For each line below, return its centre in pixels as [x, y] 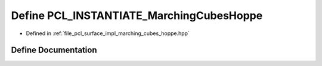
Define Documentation [54, 50]
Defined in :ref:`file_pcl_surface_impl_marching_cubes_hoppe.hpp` [108, 33]
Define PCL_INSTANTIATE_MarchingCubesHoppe [137, 15]
